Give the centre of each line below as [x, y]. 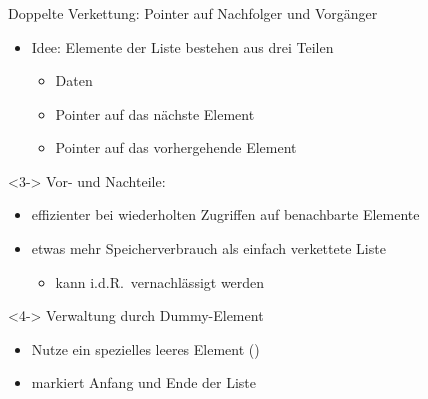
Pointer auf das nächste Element [155, 113]
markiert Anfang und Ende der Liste [144, 382]
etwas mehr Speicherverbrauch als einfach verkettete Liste [208, 248]
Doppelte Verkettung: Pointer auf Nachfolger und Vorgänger [193, 12]
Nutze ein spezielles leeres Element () [145, 348]
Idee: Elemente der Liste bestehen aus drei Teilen [182, 46]
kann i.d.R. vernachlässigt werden [160, 281]
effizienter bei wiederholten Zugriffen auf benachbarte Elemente [225, 214]
